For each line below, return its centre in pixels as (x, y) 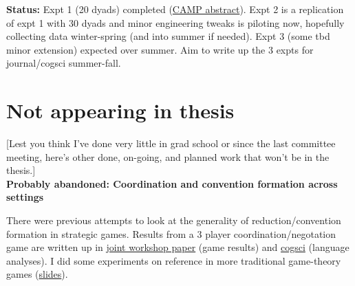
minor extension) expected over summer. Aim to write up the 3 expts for (160, 49)
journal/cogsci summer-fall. (64, 63)
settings (25, 197)
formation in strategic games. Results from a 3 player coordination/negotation (171, 233)
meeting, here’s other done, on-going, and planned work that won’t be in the (168, 156)
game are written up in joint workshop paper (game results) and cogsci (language (178, 247)
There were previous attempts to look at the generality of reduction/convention (174, 220)
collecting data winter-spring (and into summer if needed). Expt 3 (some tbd (168, 36)
